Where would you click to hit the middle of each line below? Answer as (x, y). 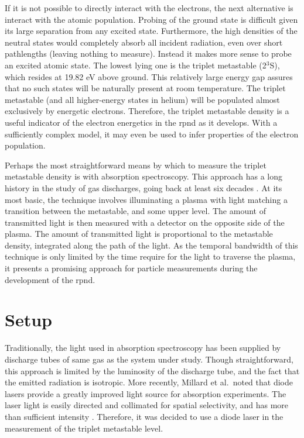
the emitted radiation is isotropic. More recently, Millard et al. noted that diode (149, 382)
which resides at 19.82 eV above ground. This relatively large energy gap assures (149, 76)
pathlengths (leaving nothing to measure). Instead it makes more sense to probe (148, 54)
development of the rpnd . (50, 279)
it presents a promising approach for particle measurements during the (131, 268)
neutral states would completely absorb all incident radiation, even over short (144, 42)
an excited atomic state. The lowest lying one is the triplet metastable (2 (136, 65)
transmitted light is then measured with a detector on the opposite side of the (145, 222)
